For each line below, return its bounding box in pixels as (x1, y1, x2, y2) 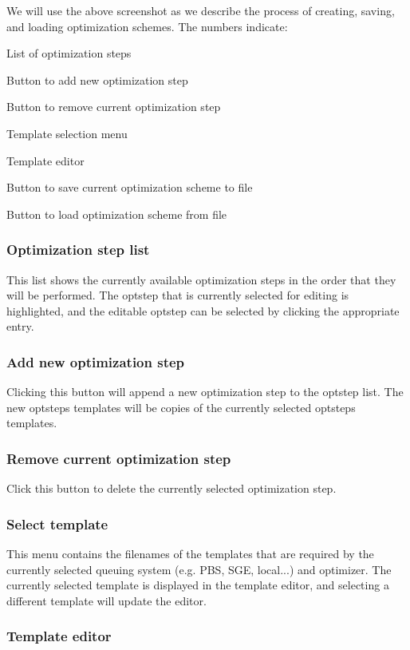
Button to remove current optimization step (6, 98, 221, 115)
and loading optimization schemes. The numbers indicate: (6, 18, 288, 34)
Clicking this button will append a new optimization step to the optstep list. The (6, 383, 404, 400)
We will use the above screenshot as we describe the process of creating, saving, (6, 2, 395, 18)
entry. (6, 318, 34, 335)
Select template (6, 513, 108, 533)
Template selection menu (6, 125, 128, 141)
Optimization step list (6, 240, 150, 260)
